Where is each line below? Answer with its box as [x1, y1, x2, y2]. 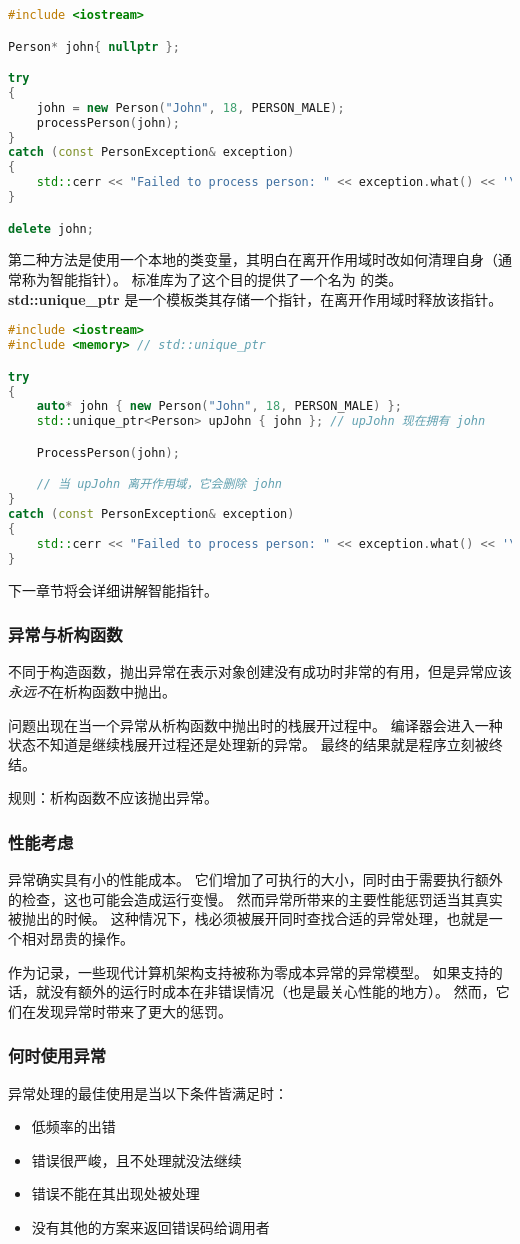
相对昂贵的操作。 [21, 927, 134, 948]
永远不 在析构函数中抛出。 [8, 681, 176, 701]
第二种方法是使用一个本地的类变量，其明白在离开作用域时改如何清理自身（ [8, 249, 498, 270]
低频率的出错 [31, 1116, 116, 1137]
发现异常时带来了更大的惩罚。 [35, 1000, 232, 1021]
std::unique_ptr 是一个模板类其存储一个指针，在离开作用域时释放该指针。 [8, 288, 503, 309]
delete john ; [8, 221, 94, 236]
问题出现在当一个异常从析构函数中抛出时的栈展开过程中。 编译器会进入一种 [8, 714, 503, 735]
